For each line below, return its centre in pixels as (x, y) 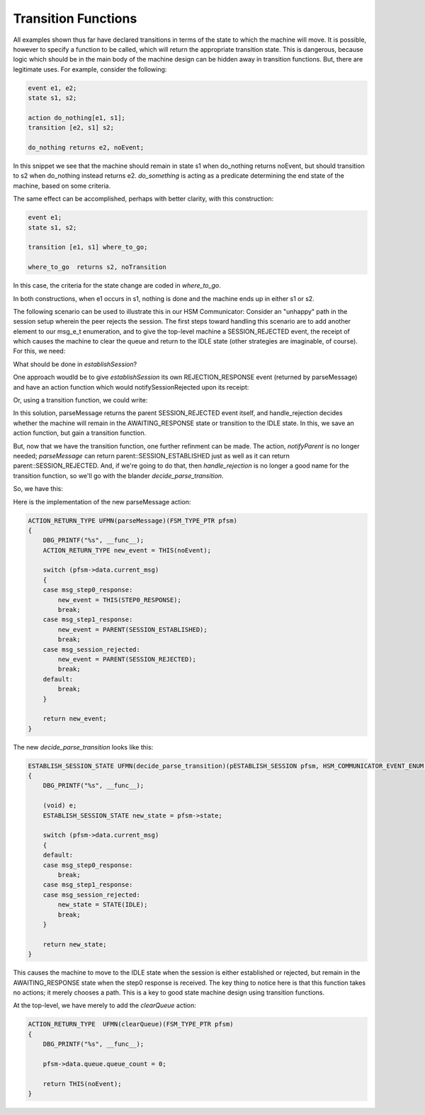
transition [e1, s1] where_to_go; (88, 247)
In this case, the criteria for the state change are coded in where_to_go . (117, 285)
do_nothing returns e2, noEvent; (86, 148)
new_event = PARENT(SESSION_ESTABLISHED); (133, 629)
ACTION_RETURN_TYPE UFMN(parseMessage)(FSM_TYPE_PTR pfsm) (132, 520)
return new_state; (75, 944)
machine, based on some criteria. (62, 186)
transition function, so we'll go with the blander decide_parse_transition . (118, 475)
